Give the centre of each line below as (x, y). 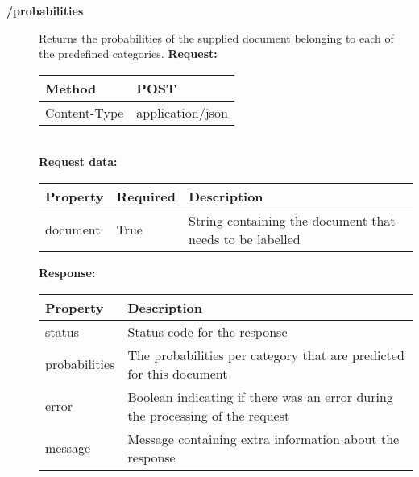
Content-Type (85, 112)
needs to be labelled (245, 238)
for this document (178, 373)
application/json (182, 112)
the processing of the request (209, 415)
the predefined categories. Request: (128, 54)
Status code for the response (207, 331)
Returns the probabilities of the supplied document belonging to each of (216, 37)
